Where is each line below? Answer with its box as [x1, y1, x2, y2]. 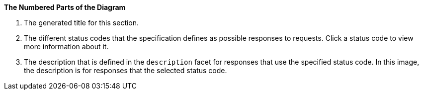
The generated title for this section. [24, 18, 139, 27]
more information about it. [24, 42, 109, 51]
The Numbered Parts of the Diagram [4, 3, 126, 11]
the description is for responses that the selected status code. [24, 66, 227, 75]
